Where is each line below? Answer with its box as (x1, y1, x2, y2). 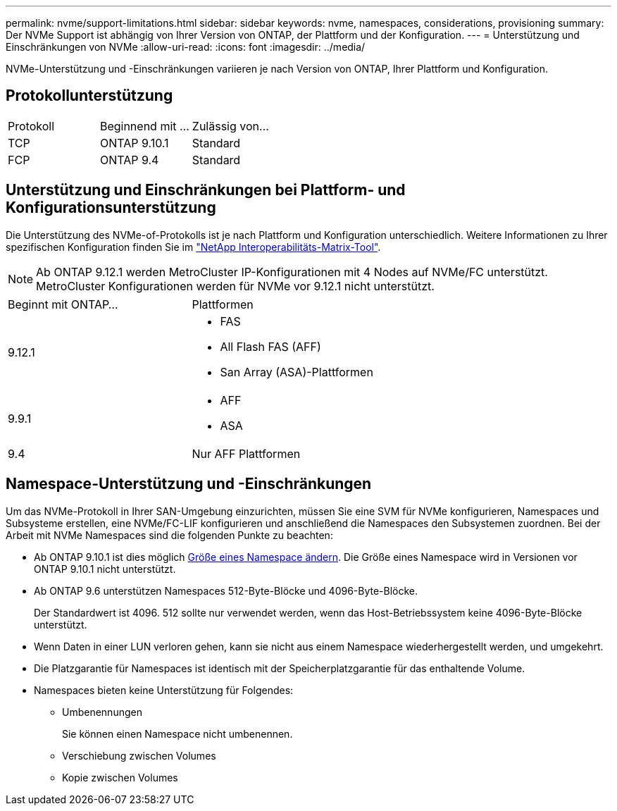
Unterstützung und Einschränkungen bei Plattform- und (6, 181, 406, 199)
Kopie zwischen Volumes (62, 771, 178, 784)
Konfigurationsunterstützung (6, 199, 216, 217)
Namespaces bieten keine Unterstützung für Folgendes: (34, 683, 294, 696)
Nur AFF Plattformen (192, 446, 301, 461)
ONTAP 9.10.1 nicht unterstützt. (34, 562, 176, 575)
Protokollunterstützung (6, 87, 173, 105)
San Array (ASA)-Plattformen (220, 364, 373, 379)
